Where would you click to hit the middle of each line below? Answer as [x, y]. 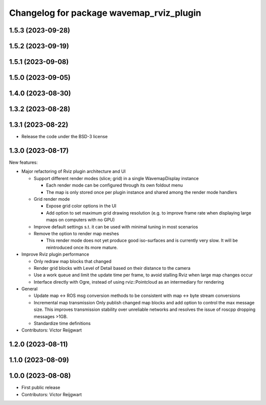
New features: [23, 162]
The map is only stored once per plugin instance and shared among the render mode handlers [142, 192]
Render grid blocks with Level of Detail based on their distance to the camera [112, 268]
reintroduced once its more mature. [82, 247]
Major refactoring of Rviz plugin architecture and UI [73, 171]
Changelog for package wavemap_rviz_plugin [105, 13]
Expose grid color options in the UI [81, 206]
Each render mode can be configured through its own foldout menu [115, 185]
